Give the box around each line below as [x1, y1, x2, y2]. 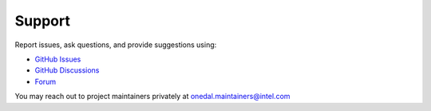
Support [14, 12, 71, 30]
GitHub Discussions [34, 65, 100, 75]
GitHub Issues [34, 54, 81, 64]
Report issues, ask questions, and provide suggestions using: [14, 40, 217, 50]
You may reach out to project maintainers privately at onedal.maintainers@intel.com [14, 92, 291, 101]
